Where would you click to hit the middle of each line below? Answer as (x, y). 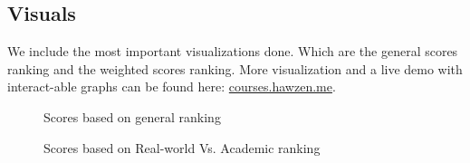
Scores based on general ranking (132, 116)
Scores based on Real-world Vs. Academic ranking (182, 147)
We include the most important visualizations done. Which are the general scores (233, 51)
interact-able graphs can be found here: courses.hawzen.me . (172, 86)
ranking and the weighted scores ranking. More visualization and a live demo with (235, 68)
